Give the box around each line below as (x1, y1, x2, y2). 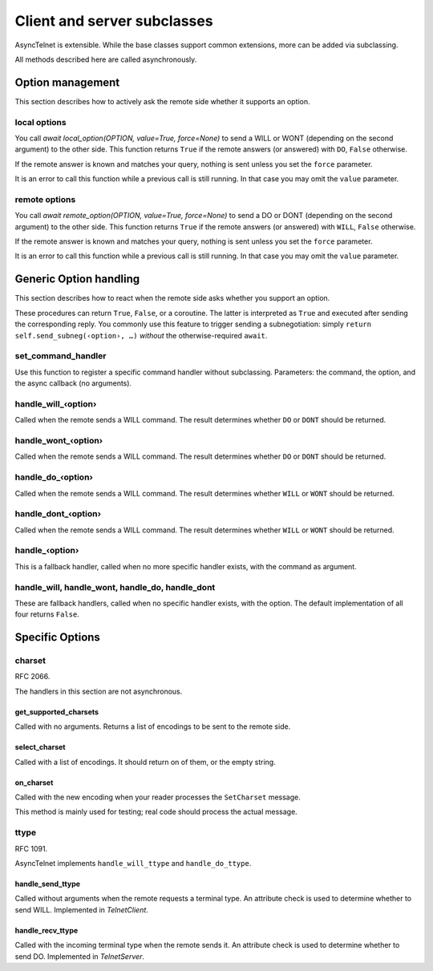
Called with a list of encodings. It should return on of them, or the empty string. (14, 757, 276, 767)
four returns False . (14, 609, 80, 619)
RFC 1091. (14, 844, 48, 853)
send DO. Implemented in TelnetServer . (14, 951, 144, 961)
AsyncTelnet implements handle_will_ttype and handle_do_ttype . (14, 858, 252, 868)
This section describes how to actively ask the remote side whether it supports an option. (14, 96, 310, 106)
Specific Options (14, 630, 100, 645)
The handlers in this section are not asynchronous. (14, 686, 183, 696)
